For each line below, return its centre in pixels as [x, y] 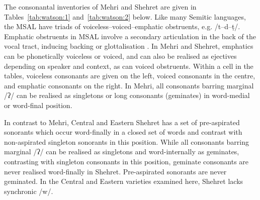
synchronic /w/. [29, 191]
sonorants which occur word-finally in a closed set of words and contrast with [123, 132]
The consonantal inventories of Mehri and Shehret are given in [100, 7]
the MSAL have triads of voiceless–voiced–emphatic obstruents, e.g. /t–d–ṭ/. [122, 26]
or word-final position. [38, 105]
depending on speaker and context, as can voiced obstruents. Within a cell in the [129, 66]
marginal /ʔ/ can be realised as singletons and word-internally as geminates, [122, 152]
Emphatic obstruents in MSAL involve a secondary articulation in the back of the [130, 36]
